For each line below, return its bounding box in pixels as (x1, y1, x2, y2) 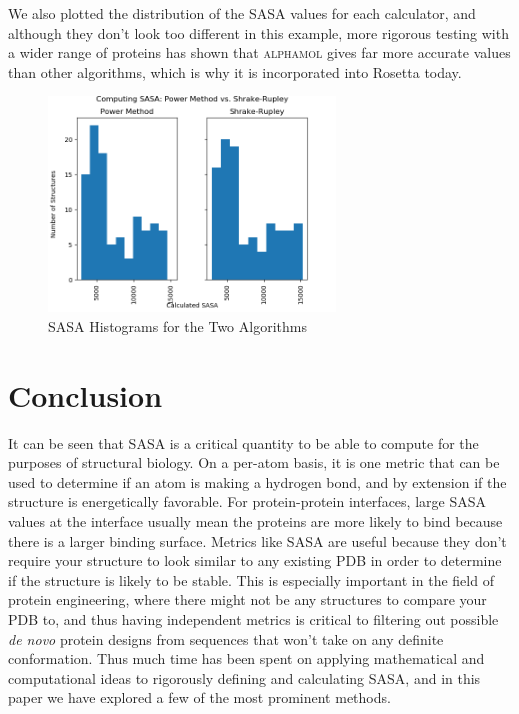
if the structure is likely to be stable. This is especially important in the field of (8, 569, 494, 590)
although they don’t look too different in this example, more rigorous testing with (8, 22, 509, 43)
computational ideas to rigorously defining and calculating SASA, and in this (8, 667, 481, 688)
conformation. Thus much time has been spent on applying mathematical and (8, 648, 485, 669)
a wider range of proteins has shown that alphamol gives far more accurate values (8, 42, 511, 63)
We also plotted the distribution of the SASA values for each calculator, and (8, 3, 476, 23)
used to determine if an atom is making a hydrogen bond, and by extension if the (8, 471, 507, 492)
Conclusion (8, 374, 163, 415)
